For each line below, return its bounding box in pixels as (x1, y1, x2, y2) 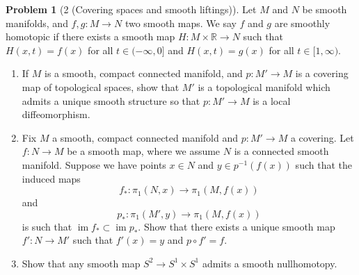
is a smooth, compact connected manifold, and (45, 66, 243, 81)
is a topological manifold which (198, 79, 330, 94)
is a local (253, 93, 291, 108)
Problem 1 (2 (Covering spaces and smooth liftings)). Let (6, 2, 257, 16)
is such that (22, 219, 72, 233)
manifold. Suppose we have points (22, 157, 166, 172)
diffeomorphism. (22, 107, 90, 122)
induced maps (22, 171, 81, 185)
